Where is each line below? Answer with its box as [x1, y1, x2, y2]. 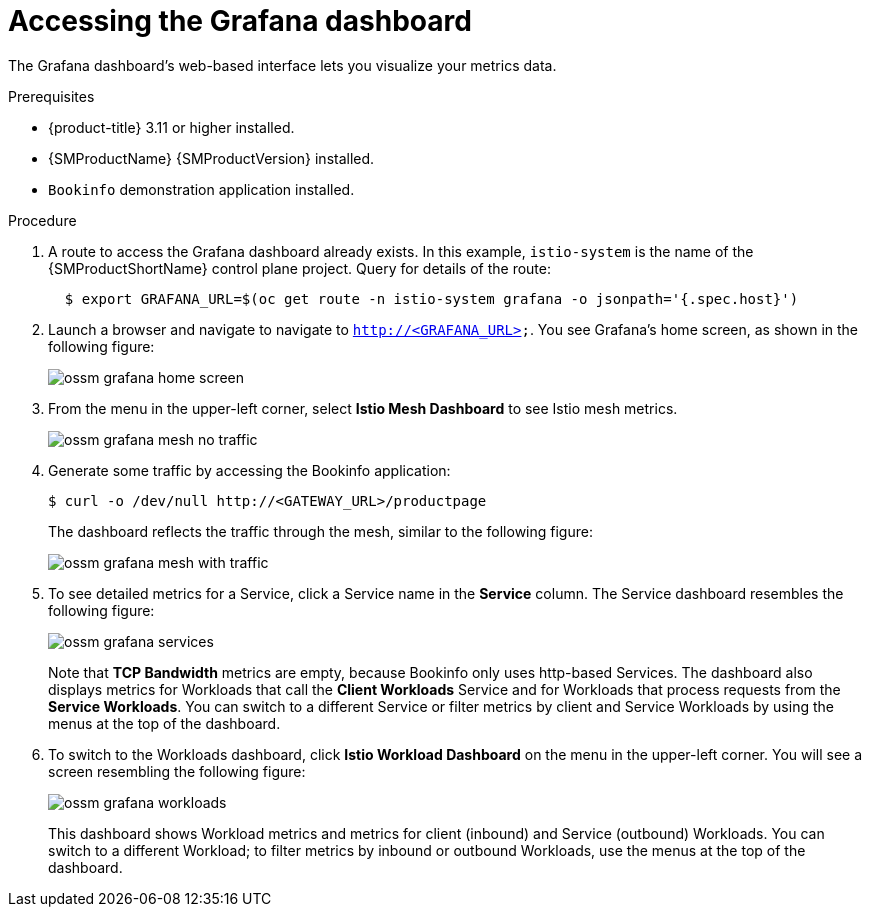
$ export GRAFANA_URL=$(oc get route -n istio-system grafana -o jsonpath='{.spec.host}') [64, 290, 799, 307]
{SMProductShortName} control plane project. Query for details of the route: [48, 259, 552, 277]
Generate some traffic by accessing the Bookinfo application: [48, 461, 451, 479]
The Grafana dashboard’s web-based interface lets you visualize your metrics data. [8, 56, 557, 74]
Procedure [8, 211, 77, 229]
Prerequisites [8, 87, 95, 105]
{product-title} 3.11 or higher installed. [48, 118, 295, 136]
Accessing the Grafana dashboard [8, 4, 472, 38]
